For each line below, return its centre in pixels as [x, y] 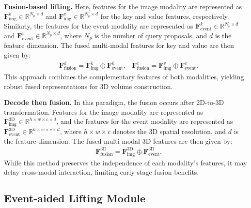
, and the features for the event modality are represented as [145, 121]
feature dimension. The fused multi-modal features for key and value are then [119, 45]
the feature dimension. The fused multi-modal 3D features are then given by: [118, 141]
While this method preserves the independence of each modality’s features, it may [125, 162]
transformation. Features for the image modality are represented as [103, 111]
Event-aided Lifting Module [75, 198]
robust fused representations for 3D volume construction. [88, 86]
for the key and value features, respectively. [165, 16]
